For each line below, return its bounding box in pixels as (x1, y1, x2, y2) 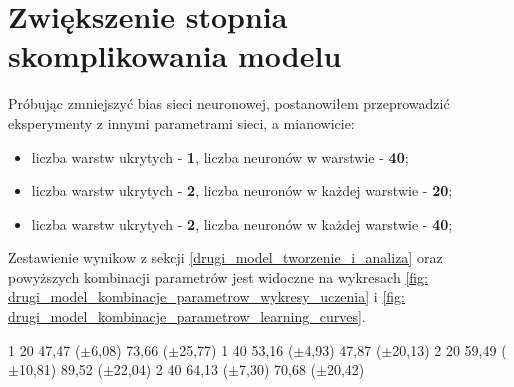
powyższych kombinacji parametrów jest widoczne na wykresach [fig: (8, 266, 428, 287)
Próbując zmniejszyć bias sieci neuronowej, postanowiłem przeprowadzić (8, 93, 450, 114)
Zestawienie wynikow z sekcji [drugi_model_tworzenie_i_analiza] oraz (8, 247, 443, 268)
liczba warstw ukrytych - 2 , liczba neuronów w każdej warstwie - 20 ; (31, 180, 453, 201)
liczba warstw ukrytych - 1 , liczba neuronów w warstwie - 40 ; (31, 146, 409, 167)
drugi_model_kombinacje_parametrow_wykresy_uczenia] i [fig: (8, 286, 405, 307)
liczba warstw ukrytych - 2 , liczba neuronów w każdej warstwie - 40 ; (31, 213, 453, 234)
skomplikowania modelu (8, 35, 342, 76)
